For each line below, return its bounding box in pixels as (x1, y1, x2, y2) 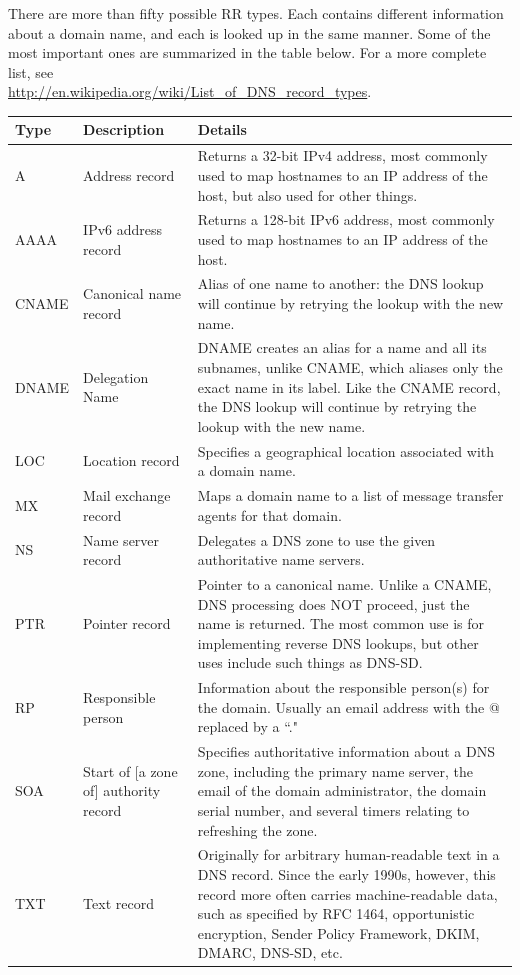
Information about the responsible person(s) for (197, 677, 490, 698)
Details (197, 119, 247, 140)
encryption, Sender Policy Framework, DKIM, (197, 922, 480, 943)
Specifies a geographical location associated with (197, 440, 495, 461)
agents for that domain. (197, 504, 342, 525)
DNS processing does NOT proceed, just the (197, 593, 470, 614)
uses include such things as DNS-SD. (197, 652, 423, 673)
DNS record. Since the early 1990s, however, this (197, 864, 496, 884)
